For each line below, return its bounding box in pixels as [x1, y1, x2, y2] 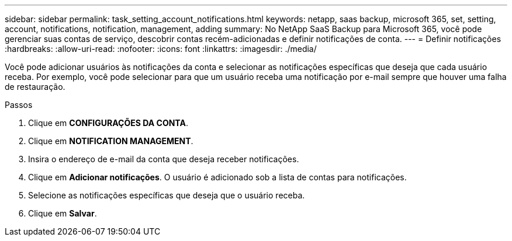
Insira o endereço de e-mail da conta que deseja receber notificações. [28, 154, 299, 164]
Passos [5, 100, 33, 110]
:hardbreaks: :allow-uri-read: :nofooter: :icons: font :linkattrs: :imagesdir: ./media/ [5, 44, 317, 54]
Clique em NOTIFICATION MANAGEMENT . [28, 136, 193, 146]
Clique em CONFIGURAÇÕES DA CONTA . [28, 118, 188, 128]
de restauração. [5, 82, 65, 92]
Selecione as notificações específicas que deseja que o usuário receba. [28, 190, 305, 200]
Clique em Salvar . [28, 208, 97, 218]
